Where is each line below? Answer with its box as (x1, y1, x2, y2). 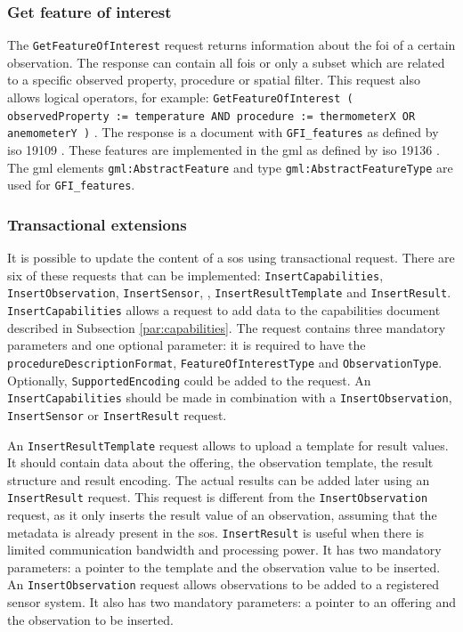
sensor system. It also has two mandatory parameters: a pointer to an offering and (7, 593, 456, 612)
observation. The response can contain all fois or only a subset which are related (7, 53, 445, 71)
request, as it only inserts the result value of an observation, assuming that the (7, 506, 437, 524)
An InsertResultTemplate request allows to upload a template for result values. (7, 435, 449, 454)
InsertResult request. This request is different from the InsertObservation (7, 488, 428, 506)
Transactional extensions (7, 213, 187, 235)
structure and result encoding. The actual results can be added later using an (7, 470, 430, 489)
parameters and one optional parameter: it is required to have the (7, 336, 366, 354)
